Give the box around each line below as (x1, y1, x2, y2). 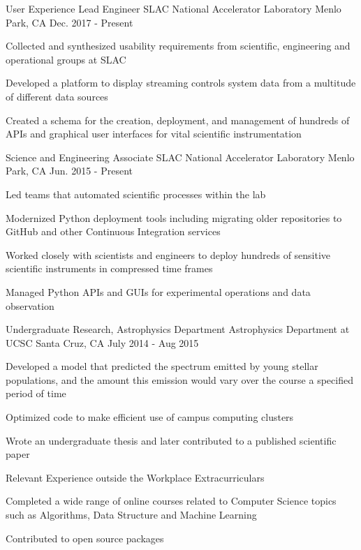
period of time (6, 386, 66, 401)
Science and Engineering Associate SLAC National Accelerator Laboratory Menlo (6, 149, 355, 164)
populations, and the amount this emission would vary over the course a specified (6, 372, 353, 387)
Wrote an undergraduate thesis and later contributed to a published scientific (6, 433, 337, 447)
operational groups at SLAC (6, 52, 126, 66)
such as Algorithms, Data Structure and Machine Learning (6, 507, 257, 522)
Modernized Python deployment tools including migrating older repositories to (6, 210, 342, 225)
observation (6, 298, 54, 313)
